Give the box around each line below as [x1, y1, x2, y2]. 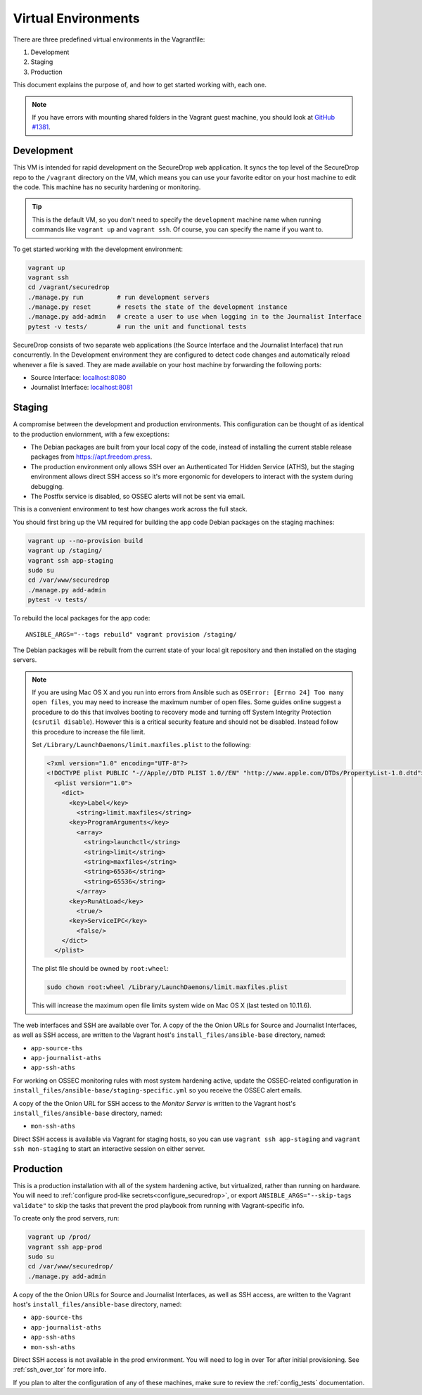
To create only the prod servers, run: [13, 1214, 120, 1223]
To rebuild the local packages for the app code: [13, 614, 151, 623]
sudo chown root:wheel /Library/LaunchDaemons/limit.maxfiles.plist [46, 983, 288, 991]
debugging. [30, 482, 65, 490]
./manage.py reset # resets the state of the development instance [27, 303, 288, 311]
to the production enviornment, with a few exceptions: [13, 430, 170, 438]
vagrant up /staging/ [27, 547, 103, 555]
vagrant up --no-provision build [27, 537, 143, 544]
